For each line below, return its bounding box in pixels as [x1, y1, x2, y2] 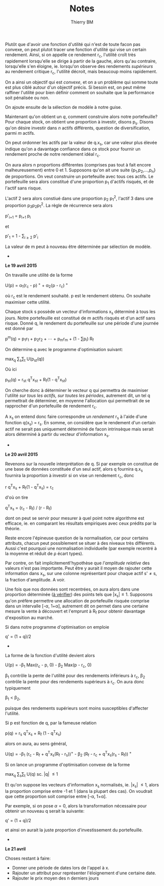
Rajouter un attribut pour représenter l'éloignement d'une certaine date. [12, 870, 156, 876]
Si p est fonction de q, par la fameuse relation [5, 720, 97, 726]
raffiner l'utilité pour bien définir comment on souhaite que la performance [5, 89, 155, 95]
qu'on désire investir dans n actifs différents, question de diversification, [5, 125, 150, 131]
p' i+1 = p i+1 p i [5, 213, 31, 220]
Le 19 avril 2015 [5, 263, 37, 268]
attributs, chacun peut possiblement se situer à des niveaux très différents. [5, 540, 156, 546]
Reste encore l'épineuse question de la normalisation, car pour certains [5, 535, 149, 541]
